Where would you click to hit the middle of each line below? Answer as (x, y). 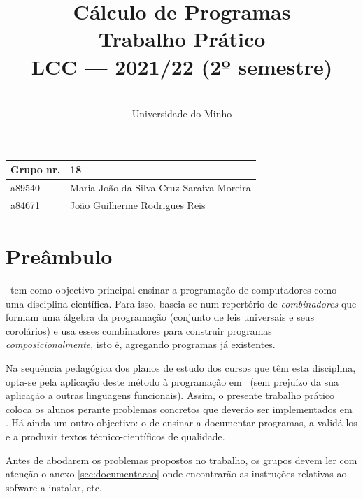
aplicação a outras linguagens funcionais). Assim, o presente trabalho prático (170, 395)
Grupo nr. (36, 169)
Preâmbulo (59, 256)
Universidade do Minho (182, 114)
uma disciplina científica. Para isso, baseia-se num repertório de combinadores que (181, 303)
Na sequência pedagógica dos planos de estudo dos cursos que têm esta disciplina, (181, 368)
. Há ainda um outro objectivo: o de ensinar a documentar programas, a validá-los (181, 422)
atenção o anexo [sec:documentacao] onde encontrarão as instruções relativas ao (176, 473)
